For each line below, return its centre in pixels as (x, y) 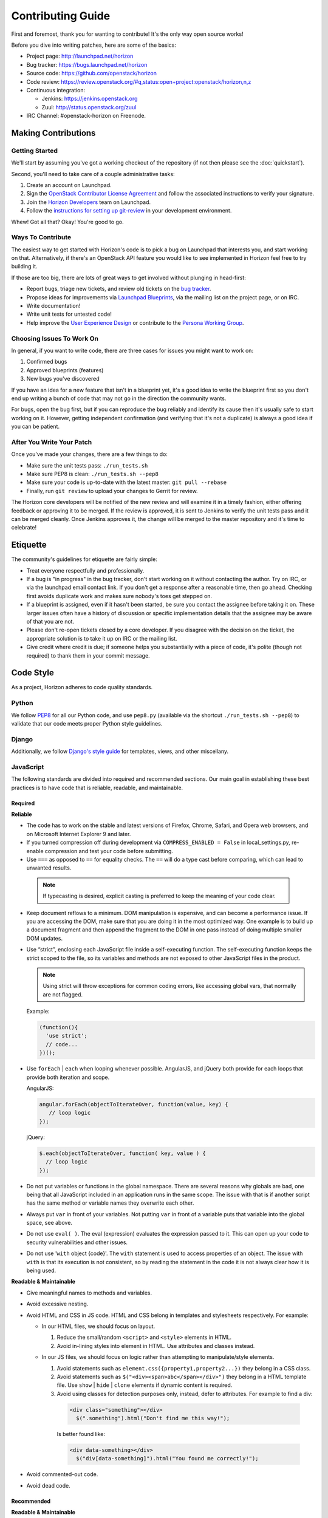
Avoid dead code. (49, 1485)
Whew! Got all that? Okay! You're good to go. (67, 222)
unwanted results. (49, 868)
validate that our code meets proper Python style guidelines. (87, 723)
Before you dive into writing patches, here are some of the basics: (94, 45)
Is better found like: (81, 1434)
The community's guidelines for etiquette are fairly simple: (84, 559)
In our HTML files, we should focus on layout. (98, 1326)
